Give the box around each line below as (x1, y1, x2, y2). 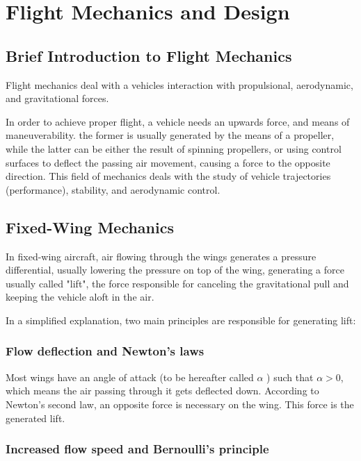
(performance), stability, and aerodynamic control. (6, 182, 220, 196)
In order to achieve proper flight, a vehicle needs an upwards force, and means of (6, 114, 350, 128)
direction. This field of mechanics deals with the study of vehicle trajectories (6, 169, 331, 183)
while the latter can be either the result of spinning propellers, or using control (6, 141, 342, 156)
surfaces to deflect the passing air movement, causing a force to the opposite (6, 155, 330, 169)
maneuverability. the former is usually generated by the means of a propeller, (6, 128, 335, 142)
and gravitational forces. (6, 91, 109, 106)
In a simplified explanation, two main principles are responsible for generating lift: (6, 312, 356, 327)
